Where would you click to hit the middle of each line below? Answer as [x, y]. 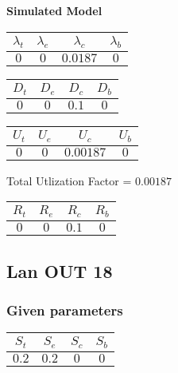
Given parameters [65, 310]
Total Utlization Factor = [69, 180]
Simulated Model [54, 10]
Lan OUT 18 [60, 270]
